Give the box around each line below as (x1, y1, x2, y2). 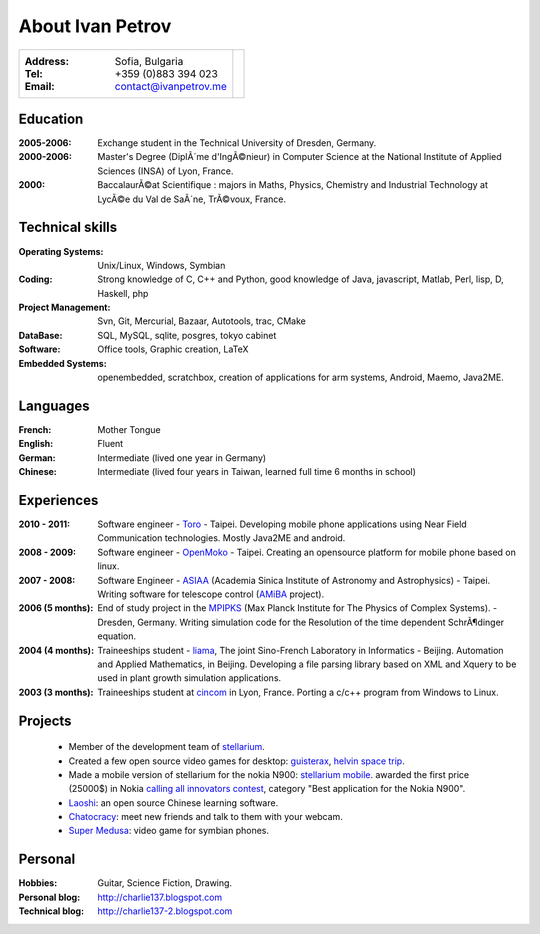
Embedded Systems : (18, 357, 107, 369)
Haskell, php (97, 287, 149, 299)
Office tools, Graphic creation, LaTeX (97, 343, 249, 355)
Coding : (18, 273, 53, 285)
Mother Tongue (97, 423, 161, 435)
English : (18, 438, 54, 450)
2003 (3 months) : (18, 686, 94, 698)
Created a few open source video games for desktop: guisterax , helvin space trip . (68, 755, 405, 767)
